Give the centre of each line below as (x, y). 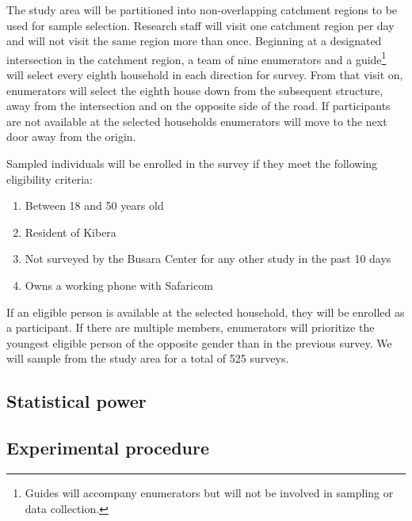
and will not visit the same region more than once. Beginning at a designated (194, 41)
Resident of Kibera (71, 232)
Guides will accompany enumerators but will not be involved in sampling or (209, 492)
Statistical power (76, 401)
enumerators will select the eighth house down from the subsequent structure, (195, 90)
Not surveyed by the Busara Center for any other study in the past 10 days (208, 259)
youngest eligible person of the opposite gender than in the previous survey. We (199, 342)
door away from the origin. (71, 137)
